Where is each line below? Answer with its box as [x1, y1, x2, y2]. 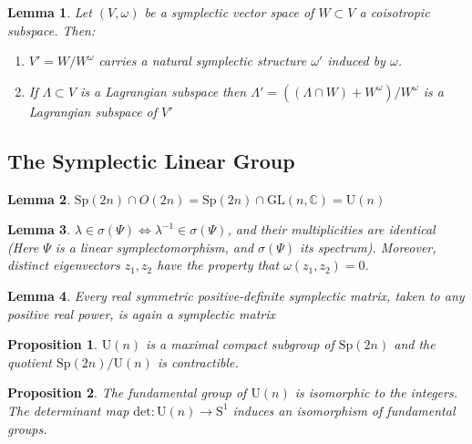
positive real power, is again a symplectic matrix [7, 304, 276, 323]
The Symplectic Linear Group [7, 146, 295, 174]
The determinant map [7, 400, 129, 419]
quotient [7, 352, 53, 371]
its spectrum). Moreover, [300, 237, 436, 256]
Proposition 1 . [7, 335, 97, 354]
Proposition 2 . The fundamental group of [7, 383, 247, 402]
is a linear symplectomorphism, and [55, 237, 254, 256]
